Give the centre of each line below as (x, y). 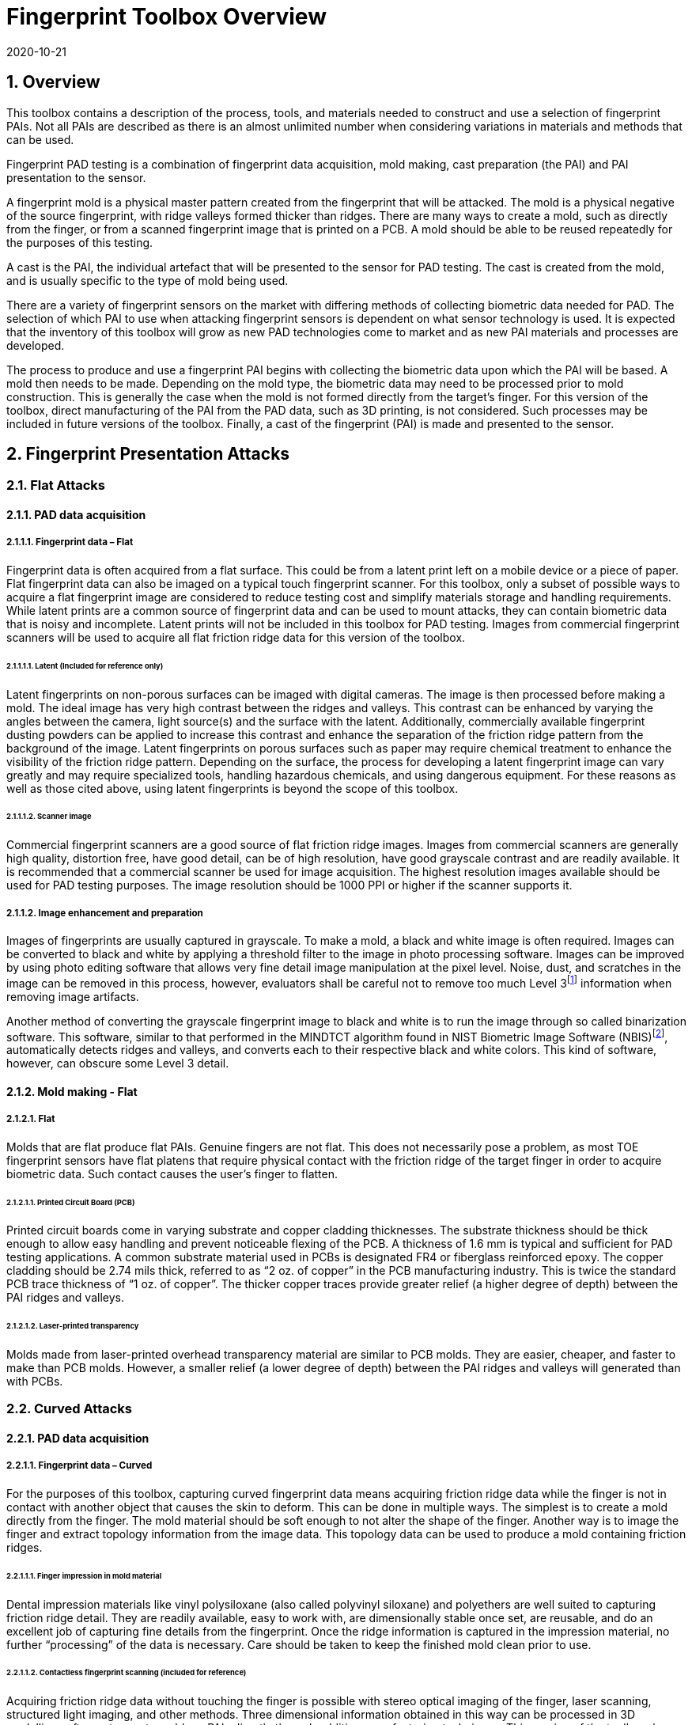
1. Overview (53, 82)
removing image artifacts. (73, 996)
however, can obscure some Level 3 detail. (118, 1063)
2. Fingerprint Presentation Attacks (148, 454)
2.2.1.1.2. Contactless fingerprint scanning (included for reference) (127, 1673)
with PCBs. (35, 1382)
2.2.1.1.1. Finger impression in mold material (84, 1575)
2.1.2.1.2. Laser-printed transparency (73, 1326)
